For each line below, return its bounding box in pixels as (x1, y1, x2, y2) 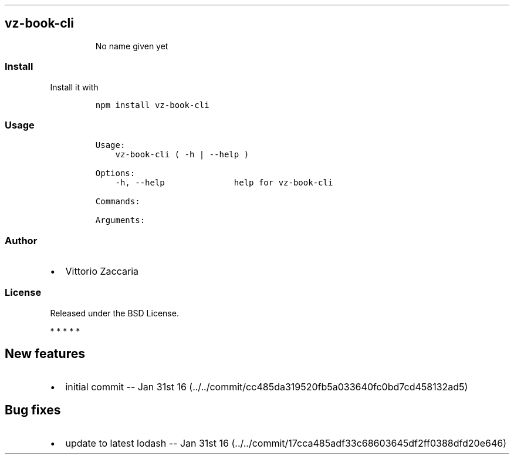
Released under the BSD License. (50, 308, 179, 318)
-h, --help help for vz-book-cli (115, 178, 333, 188)
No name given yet (95, 41, 168, 51)
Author (5, 234, 38, 247)
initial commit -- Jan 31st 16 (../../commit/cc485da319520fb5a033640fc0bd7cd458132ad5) (65, 380, 468, 393)
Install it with (50, 82, 99, 92)
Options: (95, 168, 136, 178)
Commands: (95, 197, 140, 207)
